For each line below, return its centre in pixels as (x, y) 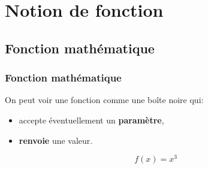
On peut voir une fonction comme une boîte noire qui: (104, 100)
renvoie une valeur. (56, 140)
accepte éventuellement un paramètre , (91, 120)
